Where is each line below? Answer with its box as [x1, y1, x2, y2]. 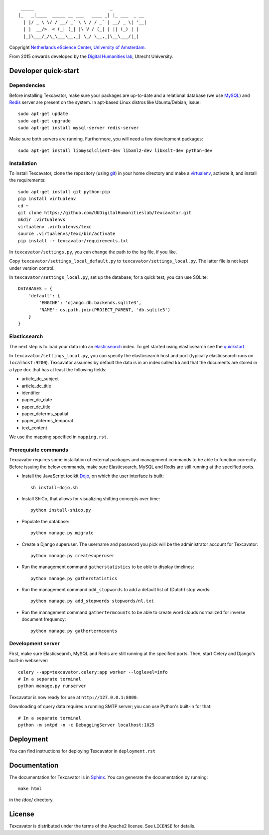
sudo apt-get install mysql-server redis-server [18, 125, 139, 131]
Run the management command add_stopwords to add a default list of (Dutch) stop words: [21, 587, 211, 593]
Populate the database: [21, 518, 69, 524]
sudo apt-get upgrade [18, 118, 71, 123]
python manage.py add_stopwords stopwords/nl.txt [30, 598, 154, 604]
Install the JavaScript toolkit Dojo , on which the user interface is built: [21, 473, 164, 479]
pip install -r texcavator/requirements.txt [18, 238, 129, 243]
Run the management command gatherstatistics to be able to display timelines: [21, 564, 194, 570]
